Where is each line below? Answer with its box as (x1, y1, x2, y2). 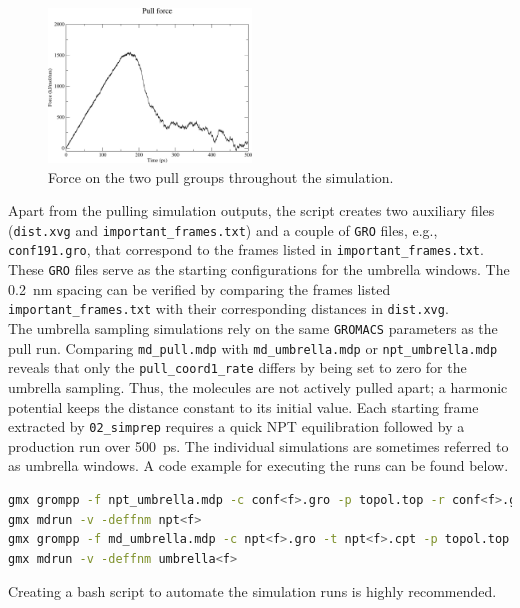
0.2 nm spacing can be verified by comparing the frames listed (8, 278, 391, 299)
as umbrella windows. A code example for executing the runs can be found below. (8, 455, 509, 476)
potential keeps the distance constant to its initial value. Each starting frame (8, 396, 479, 417)
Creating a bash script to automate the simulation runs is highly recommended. (8, 581, 497, 602)
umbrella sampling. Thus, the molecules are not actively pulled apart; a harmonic (8, 376, 508, 397)
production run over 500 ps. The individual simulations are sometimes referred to (8, 435, 509, 456)
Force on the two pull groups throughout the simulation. (48, 166, 394, 187)
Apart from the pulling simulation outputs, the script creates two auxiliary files (8, 200, 495, 221)
